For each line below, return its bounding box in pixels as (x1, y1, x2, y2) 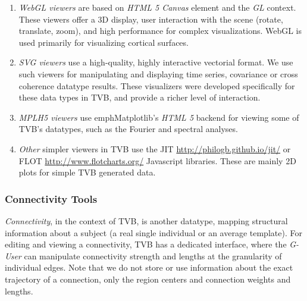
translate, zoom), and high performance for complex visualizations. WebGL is (18, 24, 302, 37)
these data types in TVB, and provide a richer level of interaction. (18, 91, 261, 104)
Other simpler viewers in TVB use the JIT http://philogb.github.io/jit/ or (18, 142, 291, 155)
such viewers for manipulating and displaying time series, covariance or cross (18, 67, 298, 80)
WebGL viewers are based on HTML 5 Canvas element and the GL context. (18, 1, 296, 13)
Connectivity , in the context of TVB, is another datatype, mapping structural (5, 214, 288, 227)
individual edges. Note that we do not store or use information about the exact (5, 261, 293, 274)
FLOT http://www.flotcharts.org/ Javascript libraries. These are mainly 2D (18, 154, 296, 167)
